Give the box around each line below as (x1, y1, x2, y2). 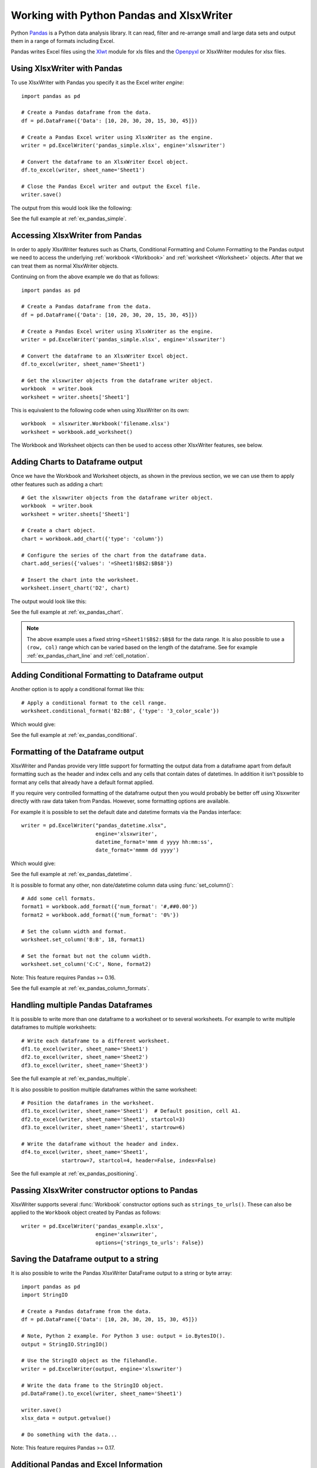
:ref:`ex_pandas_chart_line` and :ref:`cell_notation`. (26, 652, 149, 659)
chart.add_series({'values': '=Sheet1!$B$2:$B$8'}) (21, 560, 173, 567)
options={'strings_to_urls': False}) (95, 1239, 204, 1246)
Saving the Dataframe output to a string (11, 1254, 158, 1264)
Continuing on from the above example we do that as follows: (11, 273, 160, 280)
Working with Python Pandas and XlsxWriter (11, 9, 233, 22)
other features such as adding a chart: (11, 480, 104, 487)
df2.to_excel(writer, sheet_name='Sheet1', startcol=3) (21, 1116, 186, 1123)
